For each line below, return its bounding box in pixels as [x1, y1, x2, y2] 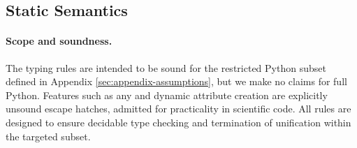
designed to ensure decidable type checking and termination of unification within [6, 114, 351, 129]
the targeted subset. [6, 128, 91, 143]
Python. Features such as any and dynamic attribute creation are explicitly [6, 87, 328, 102]
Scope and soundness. [6, 34, 112, 48]
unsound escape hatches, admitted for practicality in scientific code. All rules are [6, 101, 351, 116]
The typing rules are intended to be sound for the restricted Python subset [6, 60, 326, 75]
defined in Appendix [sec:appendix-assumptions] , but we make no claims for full [6, 74, 347, 89]
